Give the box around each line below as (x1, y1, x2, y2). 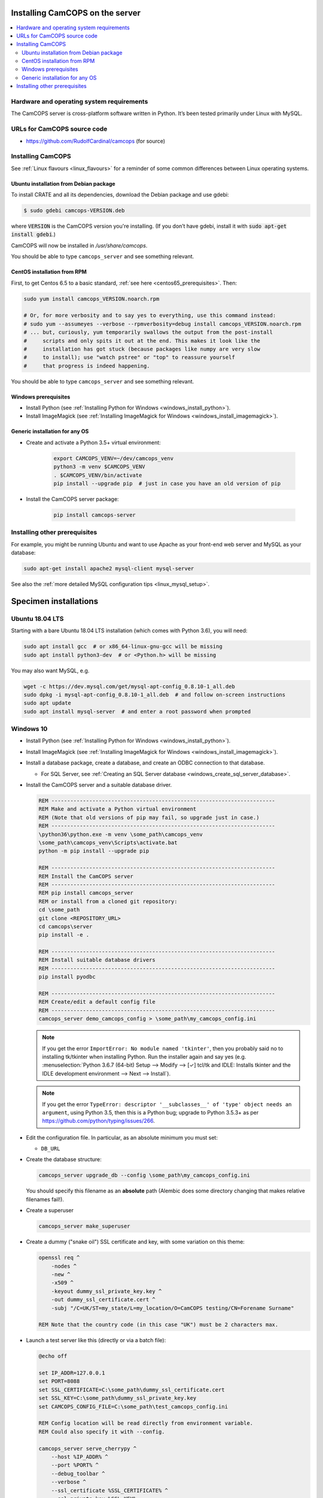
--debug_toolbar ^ (51, 1470, 105, 1477)
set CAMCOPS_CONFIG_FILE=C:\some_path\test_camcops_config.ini (38, 1403, 228, 1410)
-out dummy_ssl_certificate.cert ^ (51, 1296, 156, 1303)
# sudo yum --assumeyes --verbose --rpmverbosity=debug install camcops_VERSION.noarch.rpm (23, 321, 301, 327)
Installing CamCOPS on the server (11, 8, 141, 18)
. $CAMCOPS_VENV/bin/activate (53, 472, 142, 479)
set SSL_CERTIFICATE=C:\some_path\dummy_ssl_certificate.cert (38, 1386, 225, 1393)
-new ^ (51, 1271, 71, 1277)
